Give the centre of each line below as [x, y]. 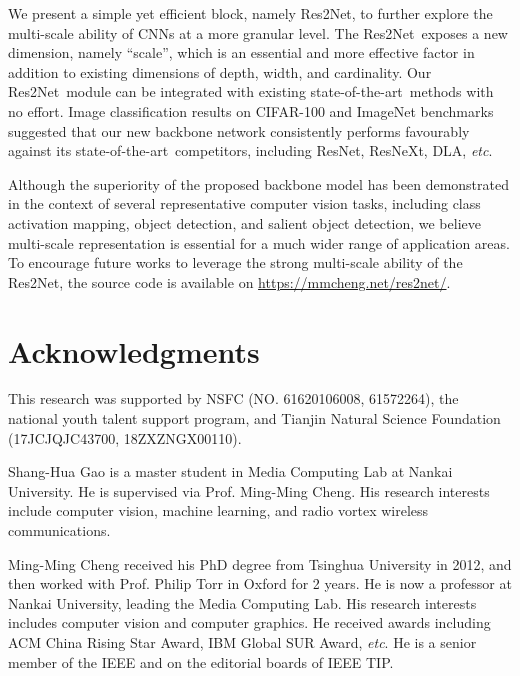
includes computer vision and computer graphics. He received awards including [249, 622]
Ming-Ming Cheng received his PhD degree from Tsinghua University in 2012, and [260, 563]
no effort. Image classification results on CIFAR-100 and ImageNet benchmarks [251, 110]
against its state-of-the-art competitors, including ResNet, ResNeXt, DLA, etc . [250, 150]
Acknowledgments [134, 350]
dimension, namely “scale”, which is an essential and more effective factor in [241, 52]
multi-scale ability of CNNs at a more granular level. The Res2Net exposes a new [258, 32]
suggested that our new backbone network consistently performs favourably [239, 130]
